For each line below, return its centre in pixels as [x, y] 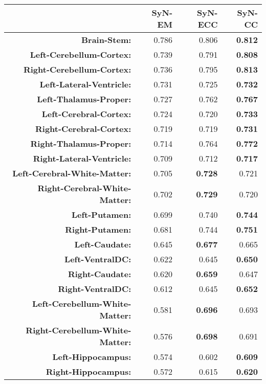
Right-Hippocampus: [88, 371]
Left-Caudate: [103, 244]
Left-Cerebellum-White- [82, 303]
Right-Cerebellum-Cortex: [77, 69]
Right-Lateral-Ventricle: [82, 158]
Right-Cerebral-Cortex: [83, 129]
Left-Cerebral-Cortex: [86, 114]
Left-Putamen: [101, 214]
